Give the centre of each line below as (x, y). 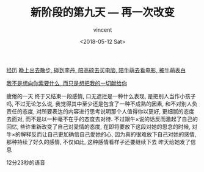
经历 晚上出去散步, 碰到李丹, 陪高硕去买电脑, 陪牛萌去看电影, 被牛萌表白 (96, 70)
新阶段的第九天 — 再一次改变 (103, 13)
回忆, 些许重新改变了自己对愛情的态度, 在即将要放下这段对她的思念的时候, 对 (102, 126)
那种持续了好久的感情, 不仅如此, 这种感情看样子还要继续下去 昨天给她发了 (98, 142)
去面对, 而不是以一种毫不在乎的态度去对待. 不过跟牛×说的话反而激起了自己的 (102, 119)
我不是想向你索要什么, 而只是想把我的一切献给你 (67, 83)
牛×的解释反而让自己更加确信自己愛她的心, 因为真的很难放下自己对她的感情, (101, 134)
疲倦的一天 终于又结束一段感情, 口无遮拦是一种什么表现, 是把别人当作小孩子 (101, 96)
